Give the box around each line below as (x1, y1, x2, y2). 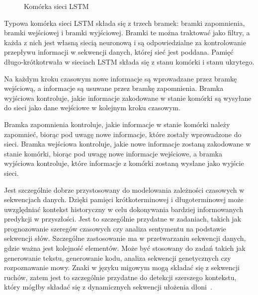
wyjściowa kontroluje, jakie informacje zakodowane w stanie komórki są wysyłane (4, 92, 252, 103)
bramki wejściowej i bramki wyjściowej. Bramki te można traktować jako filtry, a (4, 27, 250, 38)
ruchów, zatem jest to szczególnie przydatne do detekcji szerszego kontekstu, (4, 272, 237, 282)
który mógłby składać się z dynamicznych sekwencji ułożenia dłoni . (4, 282, 212, 292)
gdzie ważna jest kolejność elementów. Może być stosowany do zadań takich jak (4, 243, 246, 253)
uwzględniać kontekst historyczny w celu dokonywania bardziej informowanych (4, 204, 243, 214)
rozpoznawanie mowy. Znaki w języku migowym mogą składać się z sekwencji (4, 262, 240, 273)
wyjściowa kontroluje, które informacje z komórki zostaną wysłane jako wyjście (4, 158, 244, 168)
